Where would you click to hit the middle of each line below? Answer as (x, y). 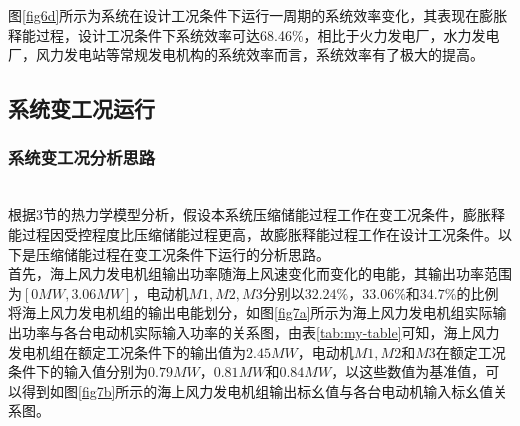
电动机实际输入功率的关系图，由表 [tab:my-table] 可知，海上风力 (295, 331)
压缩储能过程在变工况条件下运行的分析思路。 (182, 253)
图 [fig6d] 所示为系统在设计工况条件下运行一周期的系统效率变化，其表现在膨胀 (258, 15)
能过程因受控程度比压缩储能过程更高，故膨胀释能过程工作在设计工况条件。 (253, 233)
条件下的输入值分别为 (78, 371)
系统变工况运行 (81, 108)
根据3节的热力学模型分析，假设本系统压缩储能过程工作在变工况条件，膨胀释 (256, 214)
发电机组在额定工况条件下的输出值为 (127, 351)
